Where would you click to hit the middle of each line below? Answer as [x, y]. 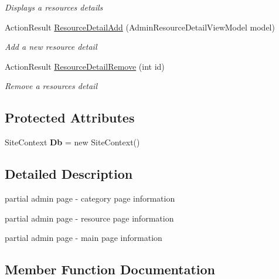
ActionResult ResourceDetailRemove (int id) [85, 66]
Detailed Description [69, 174]
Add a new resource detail [51, 47]
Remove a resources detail [51, 86]
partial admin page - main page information [84, 238]
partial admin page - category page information [90, 198]
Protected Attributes [70, 118]
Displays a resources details [54, 7]
